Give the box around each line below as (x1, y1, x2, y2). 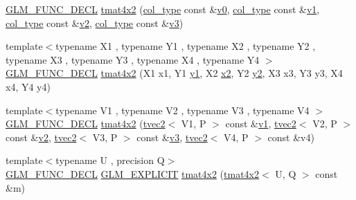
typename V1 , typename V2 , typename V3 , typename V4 (55, 102, 310, 117)
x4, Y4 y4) (6, 79, 51, 93)
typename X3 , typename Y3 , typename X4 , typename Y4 (6, 52, 260, 66)
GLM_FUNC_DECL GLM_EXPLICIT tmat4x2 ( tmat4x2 (6, 166, 260, 181)
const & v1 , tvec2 (225, 116, 296, 131)
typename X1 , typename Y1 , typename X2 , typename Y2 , (55, 39, 316, 53)
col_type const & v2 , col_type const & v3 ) (6, 15, 184, 30)
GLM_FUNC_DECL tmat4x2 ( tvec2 (6, 116, 166, 131)
